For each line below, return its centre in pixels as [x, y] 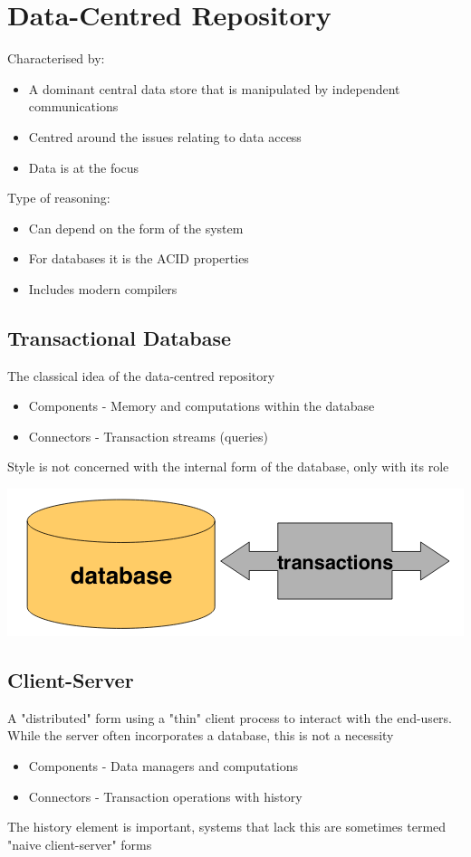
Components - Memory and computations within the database [202, 406]
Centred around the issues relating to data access [165, 136]
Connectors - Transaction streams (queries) [148, 436]
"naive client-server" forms [80, 844]
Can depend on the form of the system [136, 228]
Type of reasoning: [59, 198]
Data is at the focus [84, 167]
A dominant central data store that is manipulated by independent [214, 88]
